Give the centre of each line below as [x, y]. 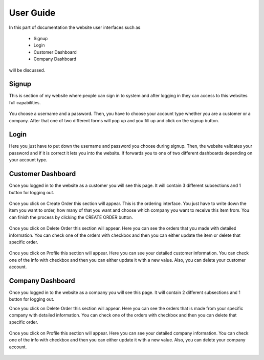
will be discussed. [27, 70]
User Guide [32, 13]
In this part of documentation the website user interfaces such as [75, 27]
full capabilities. [25, 102]
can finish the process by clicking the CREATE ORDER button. [71, 217]
